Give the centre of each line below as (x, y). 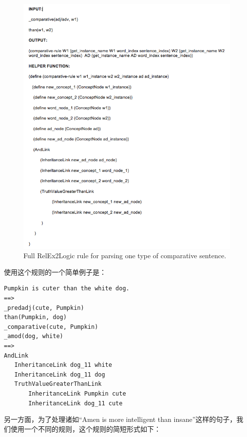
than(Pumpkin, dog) (35, 317)
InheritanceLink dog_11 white (63, 365)
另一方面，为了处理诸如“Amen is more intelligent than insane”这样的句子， (120, 419)
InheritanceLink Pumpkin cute (77, 393)
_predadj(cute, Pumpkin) (44, 308)
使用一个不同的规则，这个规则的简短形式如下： (85, 428)
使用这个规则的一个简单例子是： (55, 272)
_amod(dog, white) (34, 336)
